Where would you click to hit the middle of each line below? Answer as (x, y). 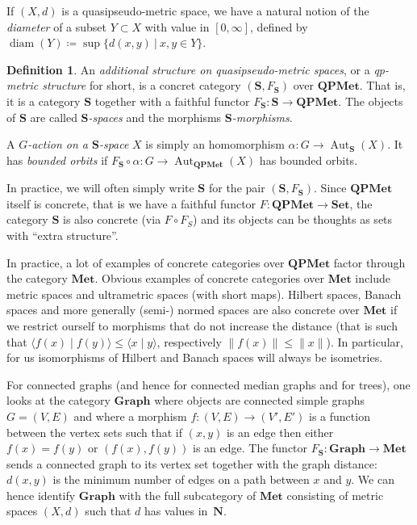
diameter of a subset (57, 26)
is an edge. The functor (250, 448)
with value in (177, 26)
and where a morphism (130, 416)
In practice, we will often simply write (100, 188)
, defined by (279, 26)
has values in (176, 511)
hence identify (41, 495)
